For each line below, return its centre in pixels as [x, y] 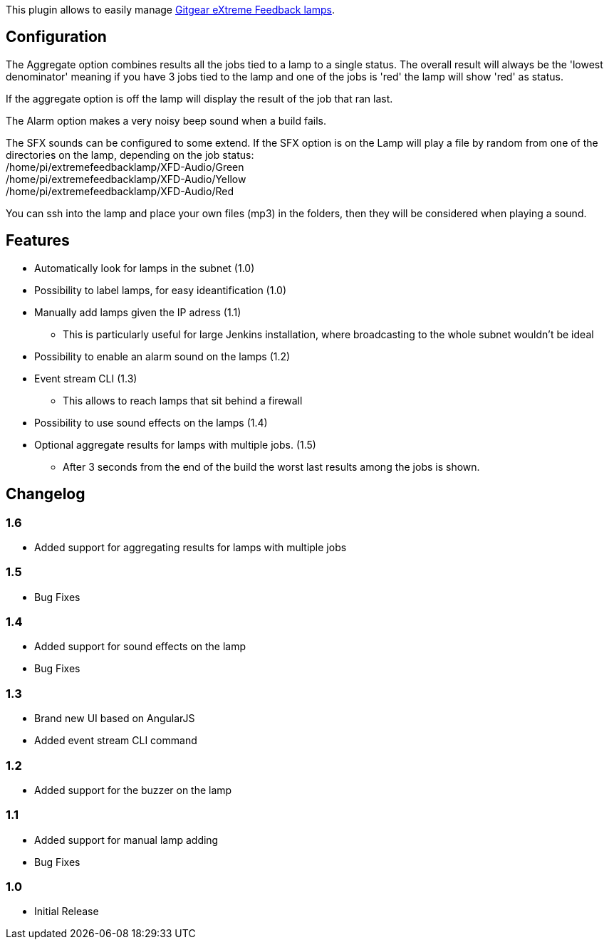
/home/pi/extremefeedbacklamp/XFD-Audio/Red [120, 191]
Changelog [46, 494]
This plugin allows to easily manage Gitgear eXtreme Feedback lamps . [170, 10]
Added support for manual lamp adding [126, 840]
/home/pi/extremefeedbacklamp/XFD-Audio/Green [125, 167]
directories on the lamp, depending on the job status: [130, 155]
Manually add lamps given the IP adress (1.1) [138, 312]
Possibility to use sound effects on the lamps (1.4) [151, 422]
